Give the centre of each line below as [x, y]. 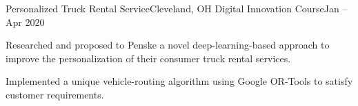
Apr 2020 [25, 22]
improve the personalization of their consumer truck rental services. [148, 58]
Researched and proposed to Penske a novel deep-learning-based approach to [168, 45]
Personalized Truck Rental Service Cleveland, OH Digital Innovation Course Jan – [177, 8]
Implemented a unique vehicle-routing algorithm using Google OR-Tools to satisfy [179, 81]
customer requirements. [55, 94]
